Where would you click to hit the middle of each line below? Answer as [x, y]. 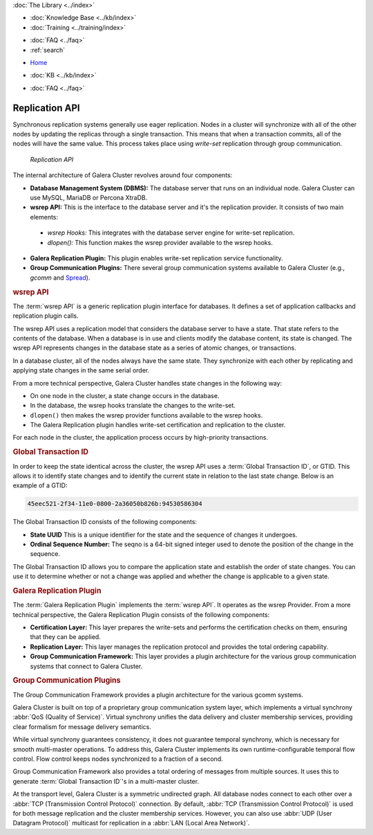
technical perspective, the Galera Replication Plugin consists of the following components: [141, 614]
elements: [44, 217]
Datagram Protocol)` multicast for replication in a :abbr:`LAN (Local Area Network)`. [131, 823]
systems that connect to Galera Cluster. [86, 666]
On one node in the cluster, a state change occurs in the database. [125, 395]
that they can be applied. [66, 637]
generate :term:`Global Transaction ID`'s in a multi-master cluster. [106, 781]
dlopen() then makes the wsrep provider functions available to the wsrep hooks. [146, 415]
